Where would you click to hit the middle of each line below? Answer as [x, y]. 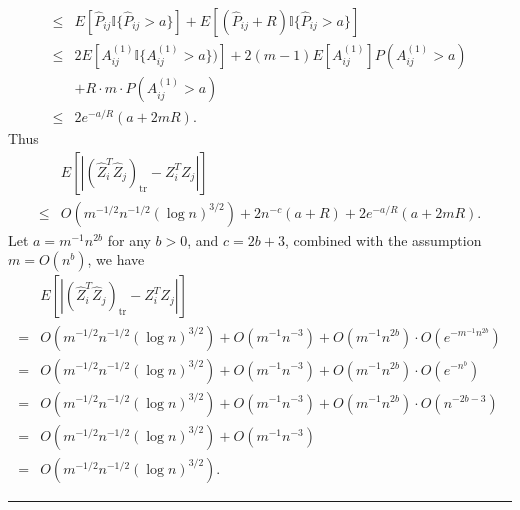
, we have [116, 259]
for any [129, 239]
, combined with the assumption [383, 239]
